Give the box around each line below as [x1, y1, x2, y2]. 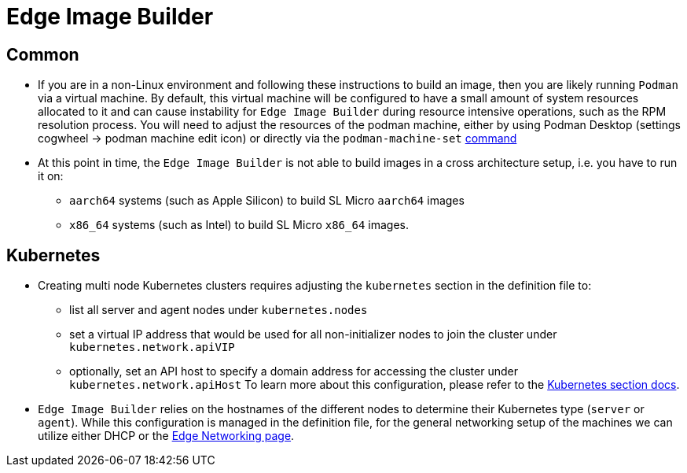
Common [6, 44, 79, 65]
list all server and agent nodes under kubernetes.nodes [69, 303, 368, 317]
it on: [38, 169, 64, 183]
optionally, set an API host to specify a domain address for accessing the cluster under [69, 364, 518, 379]
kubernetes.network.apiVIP [69, 341, 235, 354]
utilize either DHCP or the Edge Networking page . [38, 429, 295, 443]
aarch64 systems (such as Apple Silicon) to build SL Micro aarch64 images [69, 194, 465, 208]
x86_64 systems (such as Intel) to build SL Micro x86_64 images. [69, 218, 409, 232]
